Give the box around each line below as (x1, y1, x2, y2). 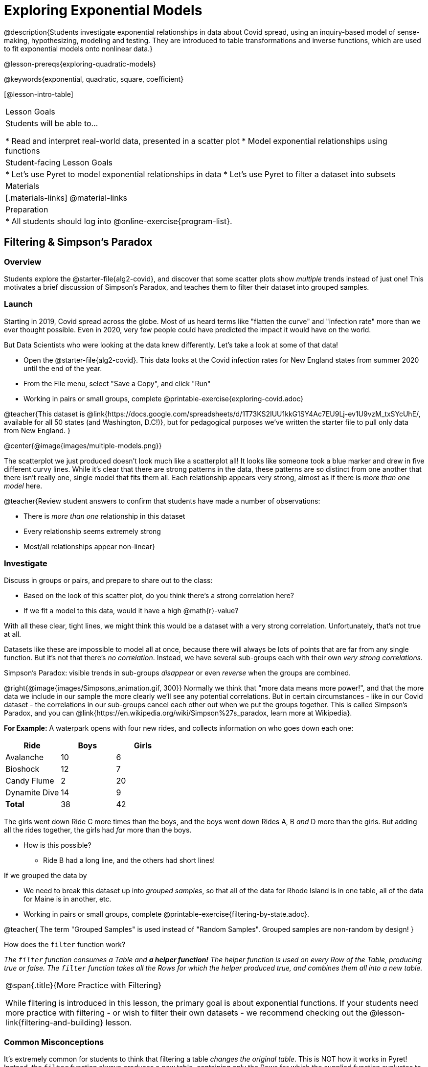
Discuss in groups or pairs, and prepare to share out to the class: (4, 576, 213, 585)
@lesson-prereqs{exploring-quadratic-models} (4, 59, 156, 68)
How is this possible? (23, 841, 91, 850)
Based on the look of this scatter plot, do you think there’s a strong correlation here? (23, 591, 294, 600)
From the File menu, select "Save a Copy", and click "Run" (23, 379, 211, 388)
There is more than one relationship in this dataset (23, 511, 185, 520)
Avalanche (5, 752, 44, 763)
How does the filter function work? (4, 940, 126, 949)
